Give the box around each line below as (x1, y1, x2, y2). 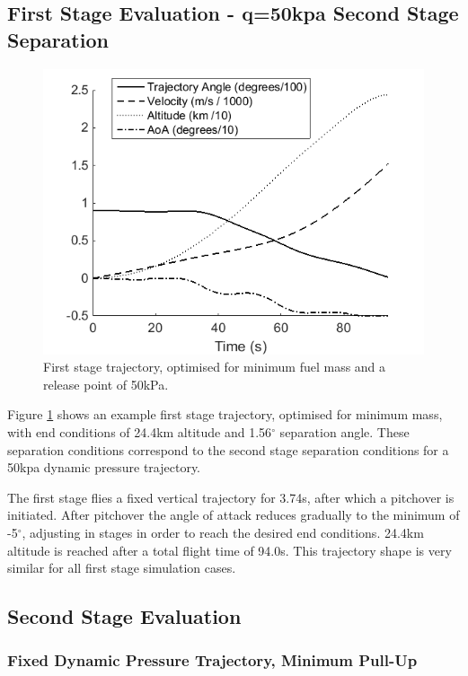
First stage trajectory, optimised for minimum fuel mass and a (43, 357, 386, 376)
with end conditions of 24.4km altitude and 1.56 (7, 422, 272, 441)
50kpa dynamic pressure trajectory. (7, 458, 200, 477)
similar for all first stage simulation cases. (7, 558, 236, 577)
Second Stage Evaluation (7, 602, 242, 630)
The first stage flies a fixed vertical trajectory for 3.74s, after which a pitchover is (7, 487, 455, 506)
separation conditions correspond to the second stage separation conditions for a (7, 440, 449, 459)
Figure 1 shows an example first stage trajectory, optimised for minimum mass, (7, 405, 443, 424)
